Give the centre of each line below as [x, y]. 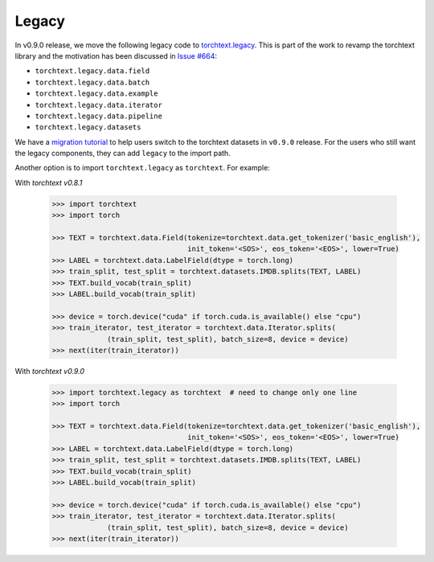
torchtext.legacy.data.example [96, 94]
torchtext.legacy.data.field [92, 71]
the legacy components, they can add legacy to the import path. [123, 154]
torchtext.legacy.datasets [88, 127]
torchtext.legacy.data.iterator [98, 105]
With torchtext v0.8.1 [49, 183]
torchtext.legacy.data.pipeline [98, 116]
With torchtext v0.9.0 [49, 371]
